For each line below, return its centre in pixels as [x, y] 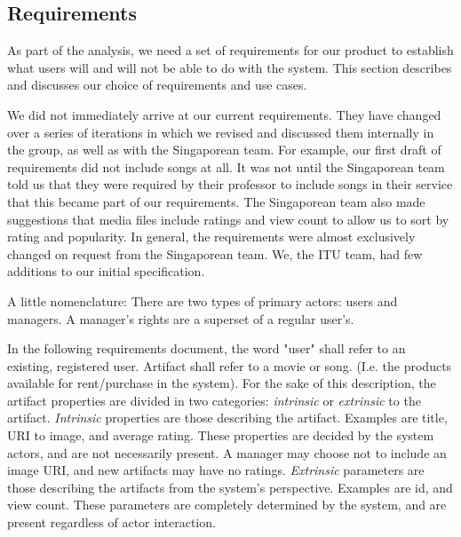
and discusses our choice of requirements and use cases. [157, 85]
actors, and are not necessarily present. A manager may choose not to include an [227, 452]
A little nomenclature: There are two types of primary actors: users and [203, 300]
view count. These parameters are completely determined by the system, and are [227, 505]
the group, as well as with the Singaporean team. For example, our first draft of [224, 150]
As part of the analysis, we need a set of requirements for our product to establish [230, 50]
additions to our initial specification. [106, 271]
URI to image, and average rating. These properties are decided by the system [221, 435]
